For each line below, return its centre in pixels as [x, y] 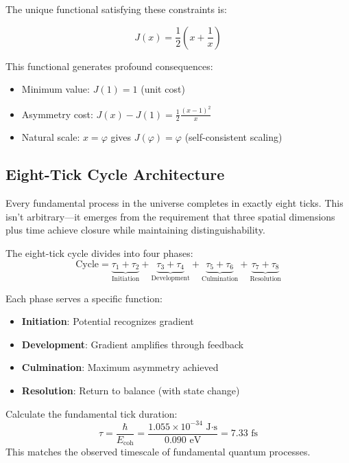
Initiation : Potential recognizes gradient [108, 321]
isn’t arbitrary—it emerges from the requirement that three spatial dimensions [170, 216]
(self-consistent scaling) [233, 137]
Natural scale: [51, 137]
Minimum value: [56, 89]
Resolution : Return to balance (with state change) [131, 390]
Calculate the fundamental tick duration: [92, 413]
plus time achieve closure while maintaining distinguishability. [135, 230]
